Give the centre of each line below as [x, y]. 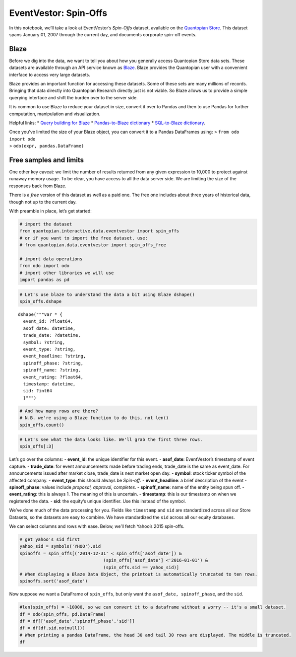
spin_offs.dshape [41, 301]
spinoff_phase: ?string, [53, 363]
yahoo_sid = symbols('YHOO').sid [60, 547]
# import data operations [51, 259]
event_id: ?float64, [48, 321]
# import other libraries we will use [67, 273]
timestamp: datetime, [49, 384]
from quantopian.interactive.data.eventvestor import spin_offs [99, 231]
